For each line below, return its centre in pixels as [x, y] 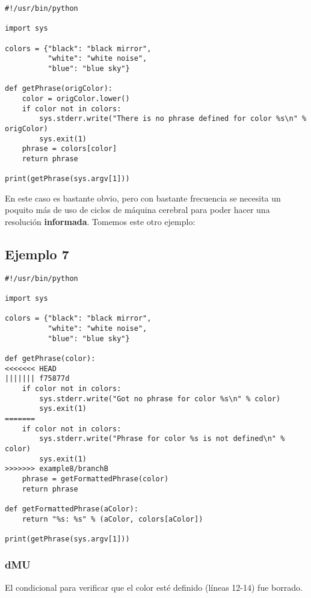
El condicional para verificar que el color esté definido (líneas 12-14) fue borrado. [154, 587]
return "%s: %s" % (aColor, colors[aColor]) [112, 519]
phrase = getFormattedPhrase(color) [95, 479]
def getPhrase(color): [50, 359]
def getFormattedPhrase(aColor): [72, 509]
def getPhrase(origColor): [59, 89]
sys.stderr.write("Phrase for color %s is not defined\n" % [162, 439]
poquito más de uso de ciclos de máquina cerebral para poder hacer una [137, 210]
